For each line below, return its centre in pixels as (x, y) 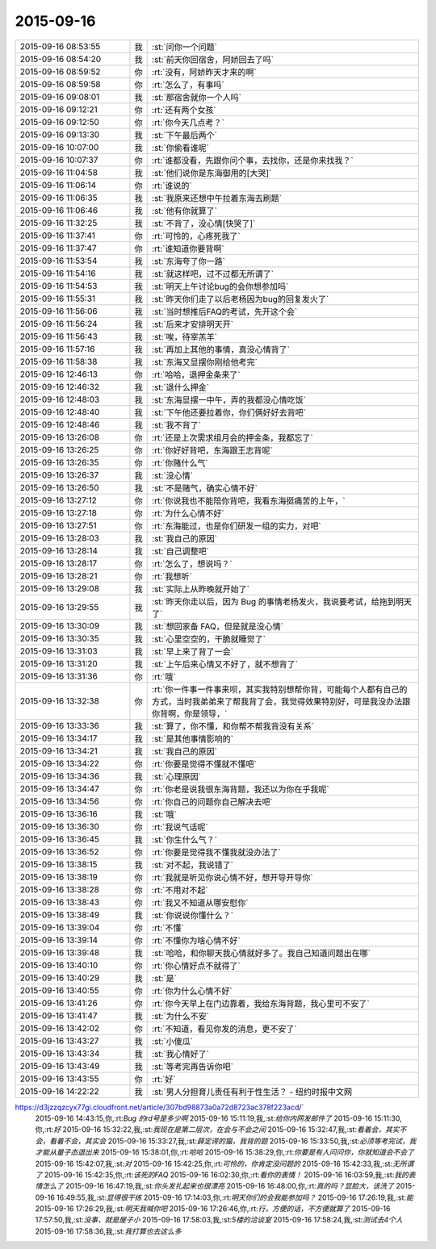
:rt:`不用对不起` (180, 890)
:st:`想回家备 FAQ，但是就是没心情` (218, 626)
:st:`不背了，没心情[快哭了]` (204, 223)
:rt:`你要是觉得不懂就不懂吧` (205, 764)
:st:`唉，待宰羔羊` (185, 336)
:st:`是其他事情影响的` (193, 738)
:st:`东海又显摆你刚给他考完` (205, 361)
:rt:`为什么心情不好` (189, 513)
